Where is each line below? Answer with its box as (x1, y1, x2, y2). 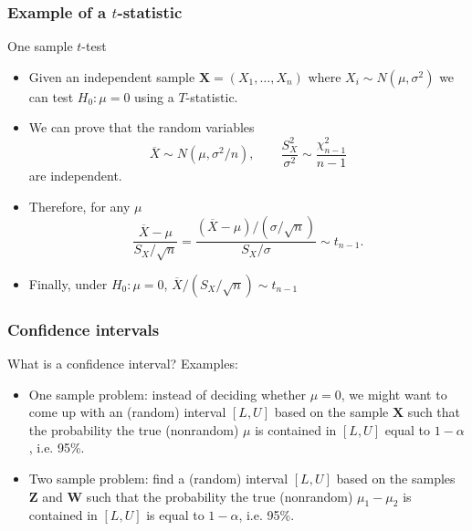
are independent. (28, 165, 122, 184)
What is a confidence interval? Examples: (7, 354, 238, 373)
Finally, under (28, 274, 108, 293)
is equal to (146, 505, 205, 525)
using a (134, 87, 174, 106)
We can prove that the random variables (28, 118, 255, 137)
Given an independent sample (28, 67, 195, 86)
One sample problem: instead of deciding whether (28, 384, 306, 403)
